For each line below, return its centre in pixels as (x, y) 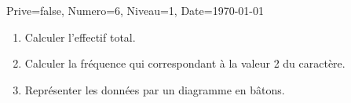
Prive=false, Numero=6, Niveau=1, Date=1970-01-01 (135, 10)
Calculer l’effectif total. (80, 37)
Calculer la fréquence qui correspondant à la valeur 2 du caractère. (185, 63)
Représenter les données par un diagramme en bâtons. (155, 89)
